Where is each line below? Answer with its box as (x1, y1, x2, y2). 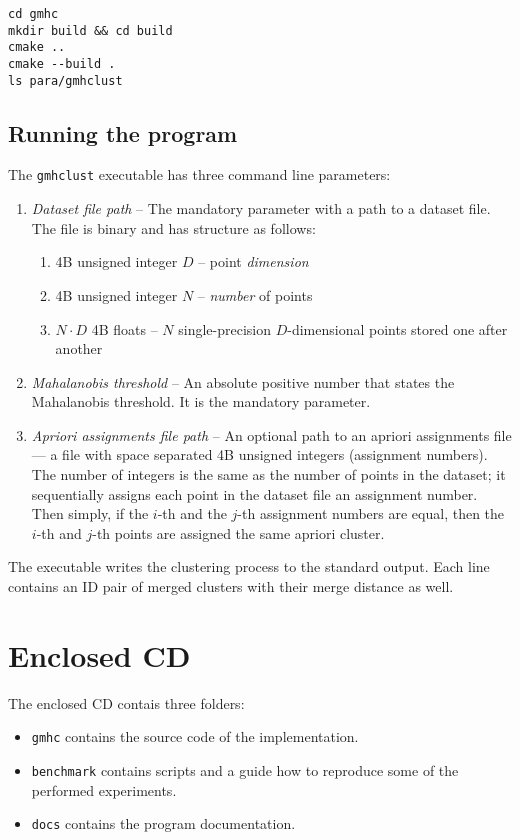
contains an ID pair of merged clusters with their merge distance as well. (8, 576, 454, 597)
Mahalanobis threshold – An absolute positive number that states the (31, 371, 455, 392)
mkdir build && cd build (8, 23, 173, 38)
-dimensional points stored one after (287, 318, 508, 339)
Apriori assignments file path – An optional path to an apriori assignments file (31, 424, 512, 445)
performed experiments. (31, 779, 177, 800)
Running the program (8, 117, 238, 148)
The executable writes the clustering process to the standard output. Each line (8, 556, 490, 577)
